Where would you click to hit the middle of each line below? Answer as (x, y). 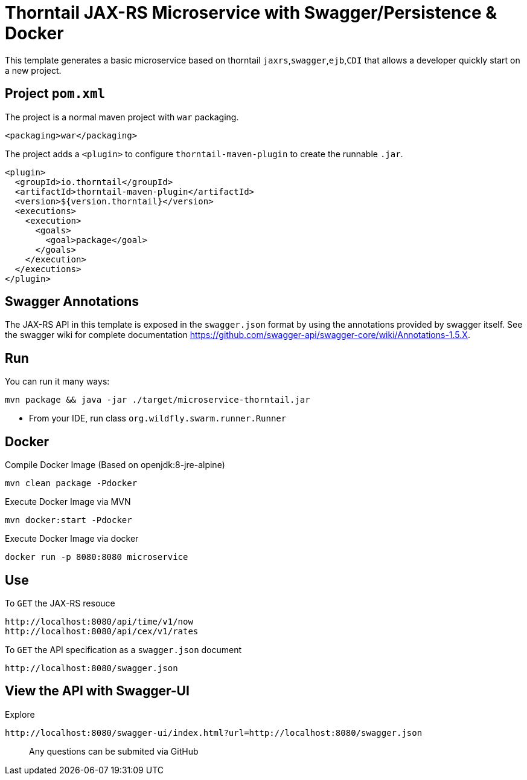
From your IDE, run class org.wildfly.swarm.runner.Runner (158, 418)
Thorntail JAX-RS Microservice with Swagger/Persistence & (251, 13)
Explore (20, 714)
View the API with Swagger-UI (97, 691)
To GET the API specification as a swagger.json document (123, 649)
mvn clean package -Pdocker (71, 483)
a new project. (33, 70)
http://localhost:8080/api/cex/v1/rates (102, 631)
